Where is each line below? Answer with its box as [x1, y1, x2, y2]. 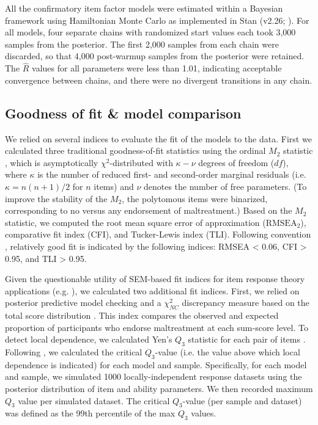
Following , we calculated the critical [5, 346, 142, 358]
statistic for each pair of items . [188, 333, 306, 346]
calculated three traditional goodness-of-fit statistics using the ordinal [5, 144, 266, 157]
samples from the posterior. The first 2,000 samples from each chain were [5, 37, 279, 50]
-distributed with [109, 156, 173, 169]
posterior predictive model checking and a [5, 296, 161, 309]
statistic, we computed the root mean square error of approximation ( [5, 216, 266, 228]
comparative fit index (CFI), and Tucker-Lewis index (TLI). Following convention [5, 228, 311, 241]
